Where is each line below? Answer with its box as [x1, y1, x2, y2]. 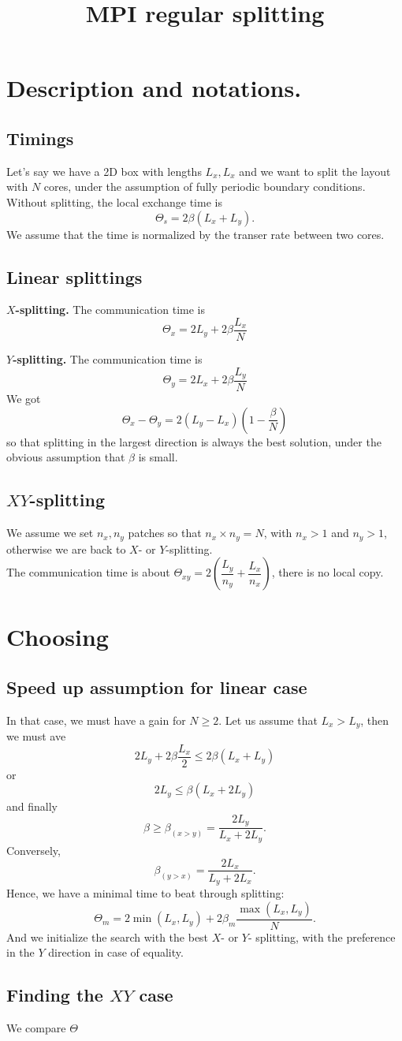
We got [6, 390, 41, 407]
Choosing [6, 621, 109, 653]
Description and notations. [6, 72, 302, 104]
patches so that [128, 524, 202, 541]
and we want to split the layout [239, 162, 391, 179]
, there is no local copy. [271, 564, 384, 580]
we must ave [6, 728, 66, 744]
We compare [6, 1020, 66, 1036]
